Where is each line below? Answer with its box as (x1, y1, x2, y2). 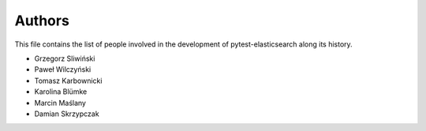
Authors (14, 12, 70, 29)
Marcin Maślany (34, 98, 87, 107)
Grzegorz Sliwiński (34, 54, 95, 63)
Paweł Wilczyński (34, 65, 92, 74)
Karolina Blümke (34, 87, 88, 96)
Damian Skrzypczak (34, 109, 99, 118)
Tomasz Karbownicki (34, 76, 103, 85)
